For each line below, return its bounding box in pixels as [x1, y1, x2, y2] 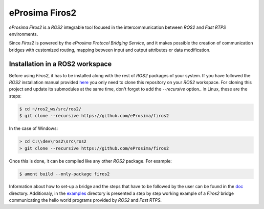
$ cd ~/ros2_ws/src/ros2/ [19, 106, 82, 112]
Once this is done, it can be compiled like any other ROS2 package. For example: [9, 158, 172, 164]
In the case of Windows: [9, 125, 58, 131]
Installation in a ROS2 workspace [9, 60, 112, 68]
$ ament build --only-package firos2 [19, 171, 110, 177]
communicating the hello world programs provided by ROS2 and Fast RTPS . [9, 197, 162, 203]
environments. [9, 31, 38, 37]
